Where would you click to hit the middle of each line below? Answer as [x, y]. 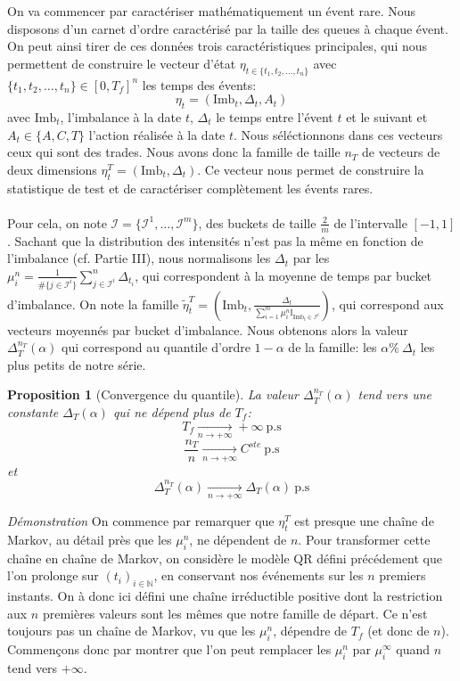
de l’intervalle [370, 222]
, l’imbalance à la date [121, 116]
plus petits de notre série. [77, 364]
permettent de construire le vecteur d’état [122, 63]
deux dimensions [52, 169]
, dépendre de [310, 631]
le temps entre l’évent [275, 116]
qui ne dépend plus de [172, 412]
